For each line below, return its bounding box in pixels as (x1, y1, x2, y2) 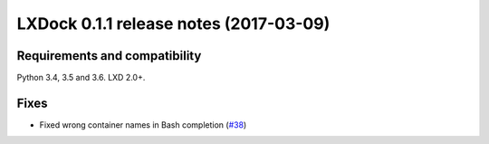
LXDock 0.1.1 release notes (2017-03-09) (16, 14, 331, 34)
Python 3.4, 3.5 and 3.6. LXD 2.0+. (16, 72, 146, 83)
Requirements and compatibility (16, 48, 202, 63)
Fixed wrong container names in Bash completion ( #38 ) (39, 119, 247, 130)
